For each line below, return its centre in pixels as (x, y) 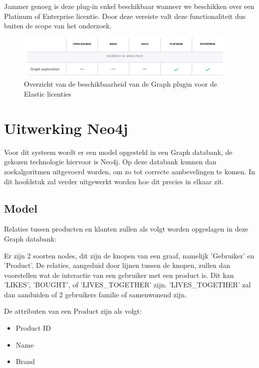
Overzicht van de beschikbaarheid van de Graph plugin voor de (121, 84)
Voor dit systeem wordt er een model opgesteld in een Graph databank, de (118, 152)
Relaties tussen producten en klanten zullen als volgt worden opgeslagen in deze (126, 229)
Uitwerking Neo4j (66, 128)
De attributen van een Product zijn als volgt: (73, 311)
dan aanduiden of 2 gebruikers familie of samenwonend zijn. (95, 294)
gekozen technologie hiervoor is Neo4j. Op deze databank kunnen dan (110, 162)
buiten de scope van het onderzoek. (58, 26)
